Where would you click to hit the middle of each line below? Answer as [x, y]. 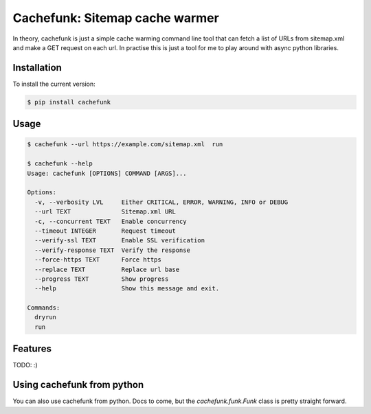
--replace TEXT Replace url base [107, 269]
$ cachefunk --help [60, 164]
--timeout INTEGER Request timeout [105, 231]
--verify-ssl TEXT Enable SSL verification [120, 241]
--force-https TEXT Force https [98, 260]
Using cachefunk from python [78, 385]
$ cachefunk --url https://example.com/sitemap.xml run [125, 145]
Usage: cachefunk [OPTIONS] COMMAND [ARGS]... [107, 173]
